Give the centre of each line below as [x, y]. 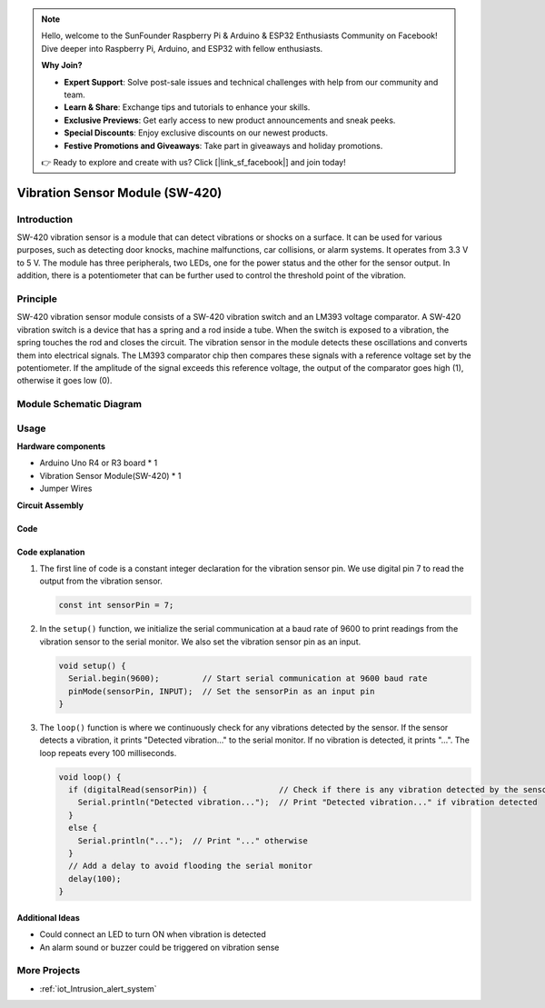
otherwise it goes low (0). [64, 381]
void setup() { [92, 665]
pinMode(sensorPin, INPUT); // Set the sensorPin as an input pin [222, 691]
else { [83, 828]
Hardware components [61, 446]
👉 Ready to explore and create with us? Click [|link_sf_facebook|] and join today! [193, 162]
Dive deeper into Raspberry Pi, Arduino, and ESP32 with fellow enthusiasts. [182, 48]
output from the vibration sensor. [101, 581]
